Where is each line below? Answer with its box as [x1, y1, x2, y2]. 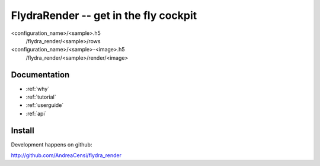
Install [11, 125, 35, 135]
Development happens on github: [11, 141, 92, 148]
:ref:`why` [25, 85, 50, 92]
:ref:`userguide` [25, 102, 64, 109]
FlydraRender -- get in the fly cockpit [11, 9, 197, 22]
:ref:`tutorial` [25, 93, 56, 100]
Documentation [11, 70, 70, 80]
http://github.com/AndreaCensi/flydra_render [11, 152, 121, 159]
